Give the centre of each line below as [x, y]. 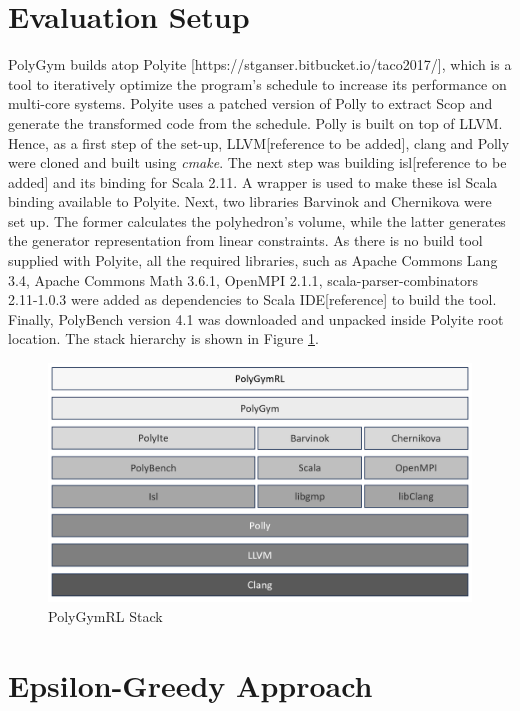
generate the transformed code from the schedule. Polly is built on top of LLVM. [255, 122]
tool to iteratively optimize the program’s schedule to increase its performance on [257, 83]
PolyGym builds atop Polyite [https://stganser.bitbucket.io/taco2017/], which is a [260, 64]
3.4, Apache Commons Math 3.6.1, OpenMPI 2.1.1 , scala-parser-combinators [243, 279]
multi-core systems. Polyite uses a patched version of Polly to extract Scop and [250, 103]
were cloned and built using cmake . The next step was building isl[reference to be [257, 162]
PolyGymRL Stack [105, 615]
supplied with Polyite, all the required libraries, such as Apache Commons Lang [253, 260]
